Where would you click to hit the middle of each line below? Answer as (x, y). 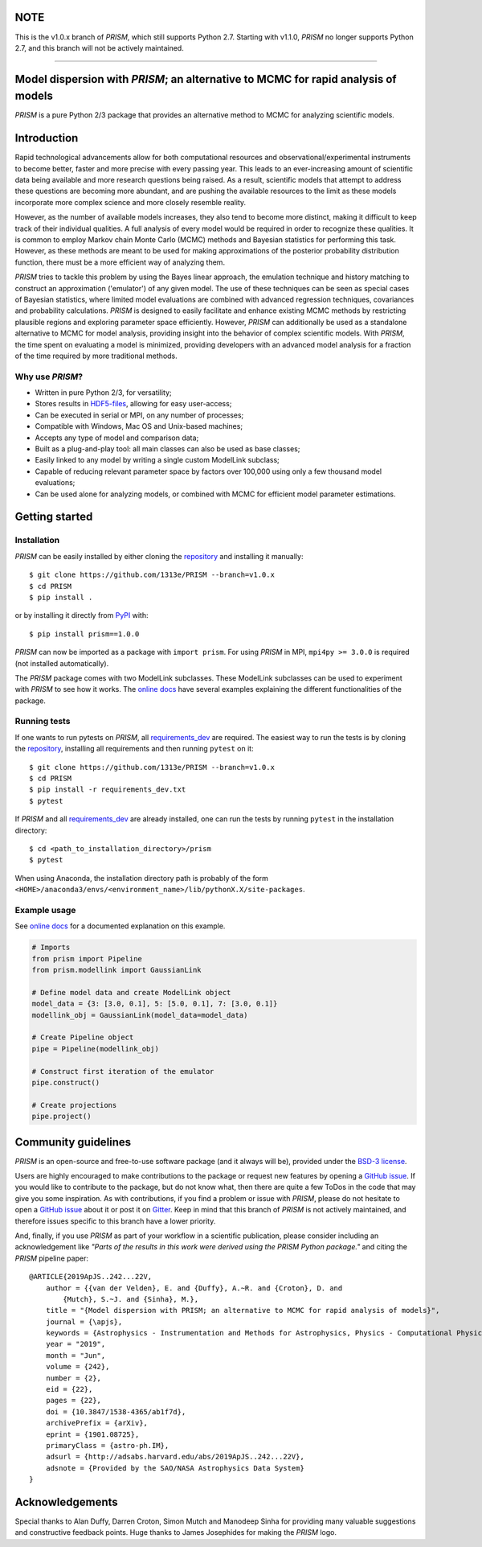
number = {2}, (74, 1378)
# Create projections (74, 1105)
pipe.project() (61, 1117)
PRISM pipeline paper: (51, 1258)
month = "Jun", (76, 1355)
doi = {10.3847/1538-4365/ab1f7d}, (116, 1411)
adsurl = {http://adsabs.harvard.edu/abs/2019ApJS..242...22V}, (175, 1457)
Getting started (54, 517)
